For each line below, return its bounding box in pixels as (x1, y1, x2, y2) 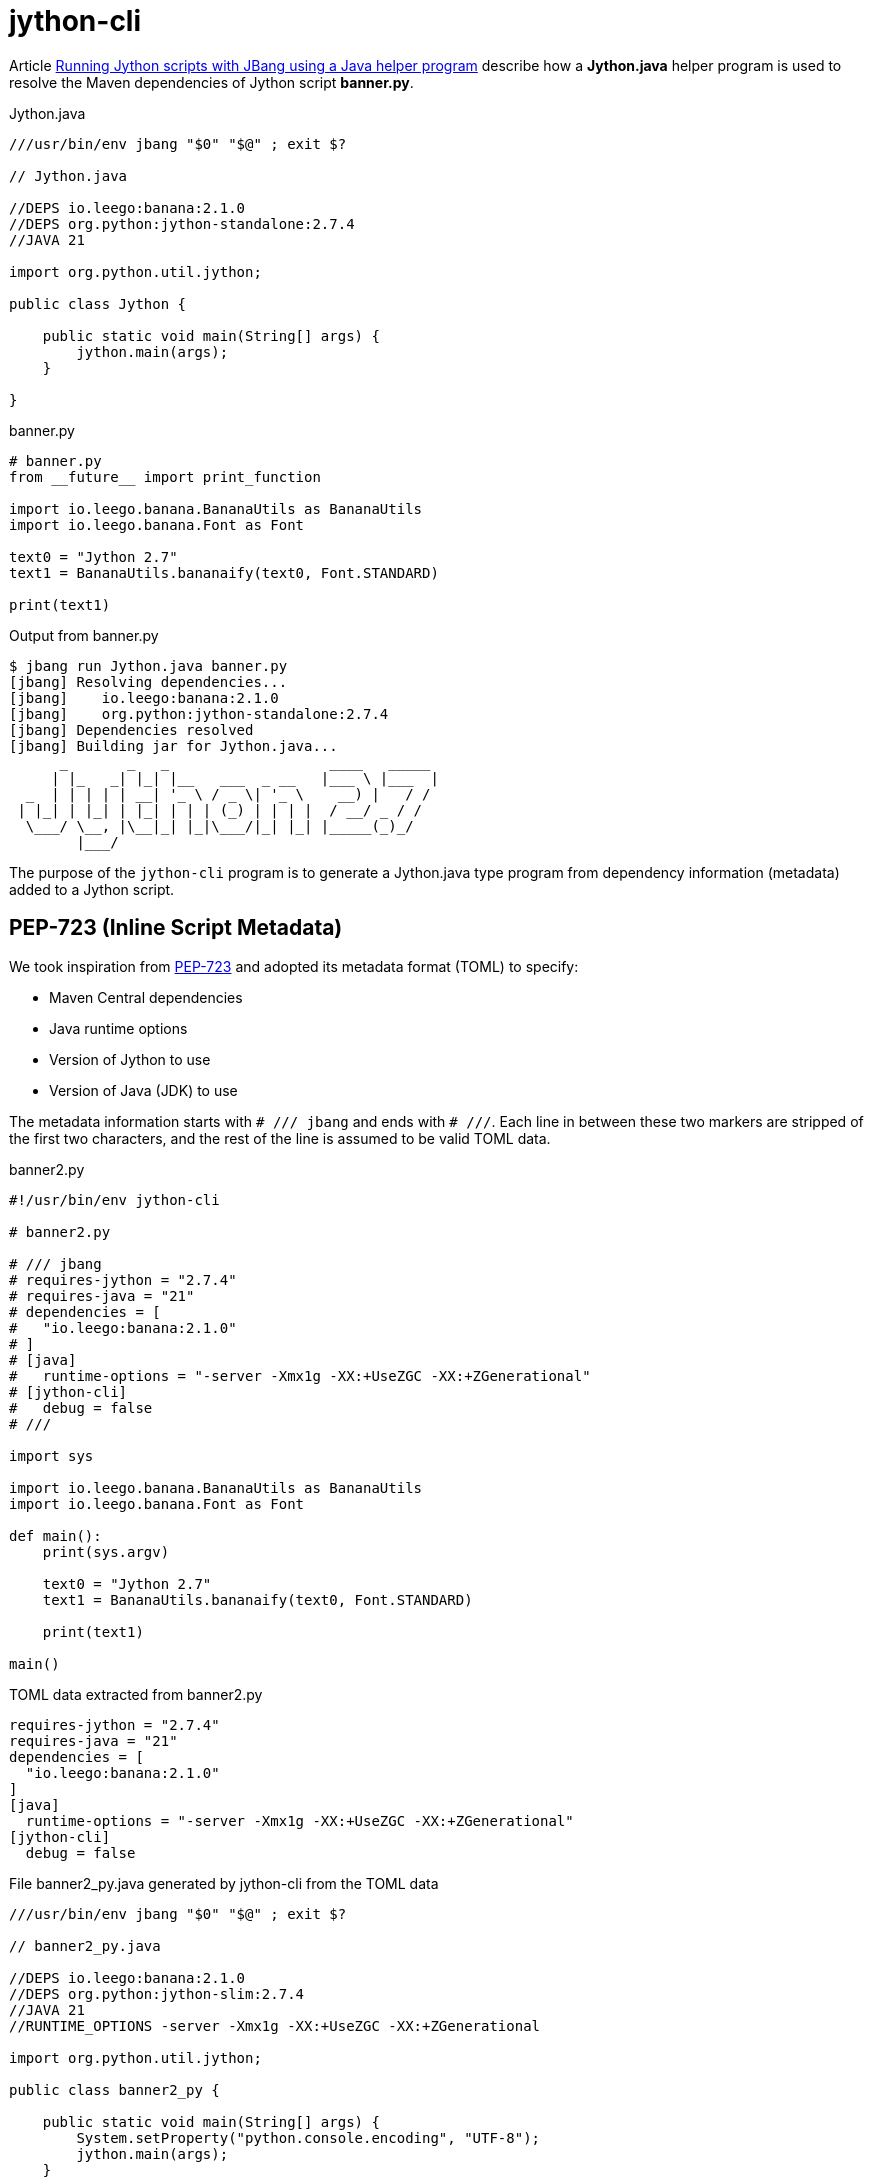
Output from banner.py (9, 626, 159, 644)
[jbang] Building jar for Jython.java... (9, 737, 338, 754)
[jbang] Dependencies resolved (9, 721, 254, 738)
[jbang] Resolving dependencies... (9, 673, 288, 690)
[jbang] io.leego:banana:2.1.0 (9, 689, 279, 706)
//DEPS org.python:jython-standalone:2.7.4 (9, 215, 355, 232)
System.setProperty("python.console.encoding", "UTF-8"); (76, 2129, 541, 2146)
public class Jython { (9, 295, 187, 312)
